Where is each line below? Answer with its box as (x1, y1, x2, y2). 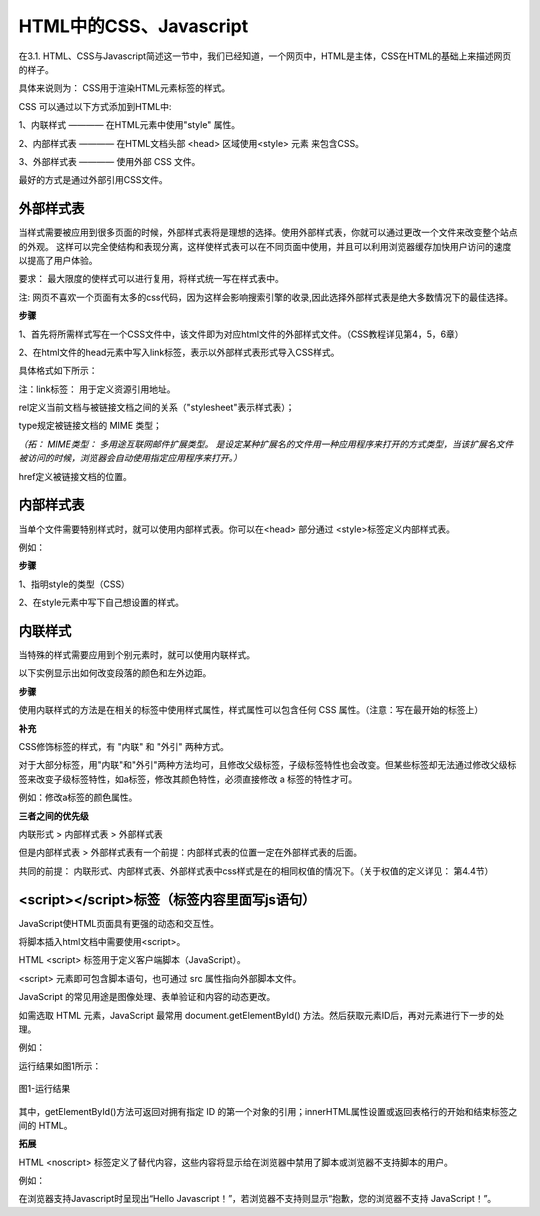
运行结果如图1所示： (18, 1060, 102, 1072)
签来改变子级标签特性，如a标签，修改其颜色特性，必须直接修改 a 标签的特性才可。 (18, 773, 358, 785)
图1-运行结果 (18, 1083, 71, 1095)
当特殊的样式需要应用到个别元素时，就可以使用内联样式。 (18, 649, 255, 661)
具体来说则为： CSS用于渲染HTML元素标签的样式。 (18, 82, 231, 94)
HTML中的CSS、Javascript (18, 15, 249, 37)
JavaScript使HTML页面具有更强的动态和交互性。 (18, 917, 220, 929)
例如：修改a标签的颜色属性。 (18, 791, 138, 804)
